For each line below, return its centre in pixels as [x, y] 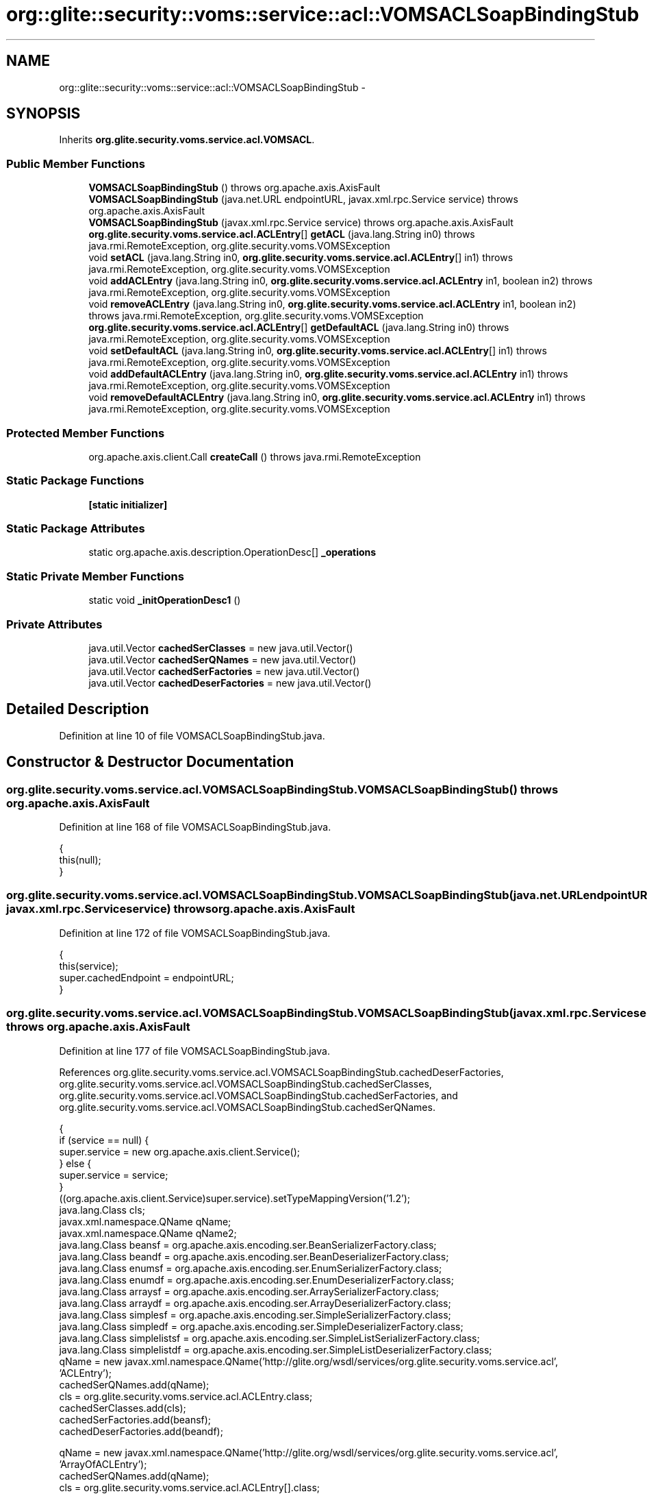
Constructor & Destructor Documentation [150, 762]
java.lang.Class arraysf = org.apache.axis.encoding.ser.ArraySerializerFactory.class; [249, 1291]
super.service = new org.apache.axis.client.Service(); [179, 1151]
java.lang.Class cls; [102, 1210]
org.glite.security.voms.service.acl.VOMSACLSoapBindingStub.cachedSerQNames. [247, 1107]
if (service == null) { [104, 1140]
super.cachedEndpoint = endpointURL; [147, 977]
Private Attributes [54, 624]
